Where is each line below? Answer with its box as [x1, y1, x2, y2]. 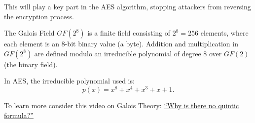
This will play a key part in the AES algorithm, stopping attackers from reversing [4, 1, 251, 11]
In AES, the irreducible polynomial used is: [4, 76, 135, 86]
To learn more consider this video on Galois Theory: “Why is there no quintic [4, 100, 239, 111]
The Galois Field [4, 28, 55, 38]
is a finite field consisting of [87, 28, 171, 38]
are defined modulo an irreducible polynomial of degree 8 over [34, 48, 222, 58]
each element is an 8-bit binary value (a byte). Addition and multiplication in [4, 39, 238, 49]
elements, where [200, 28, 249, 38]
